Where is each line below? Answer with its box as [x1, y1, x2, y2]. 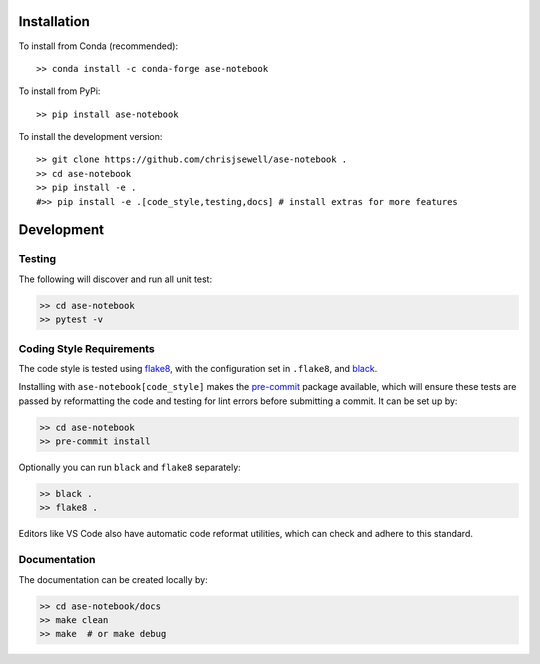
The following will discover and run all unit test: [18, 273, 213, 285]
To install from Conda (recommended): [18, 40, 179, 52]
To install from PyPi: [18, 85, 101, 97]
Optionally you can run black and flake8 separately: [18, 461, 242, 474]
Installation [18, 13, 90, 30]
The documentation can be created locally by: [18, 573, 209, 585]
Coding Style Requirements [18, 341, 155, 355]
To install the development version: [18, 131, 163, 143]
